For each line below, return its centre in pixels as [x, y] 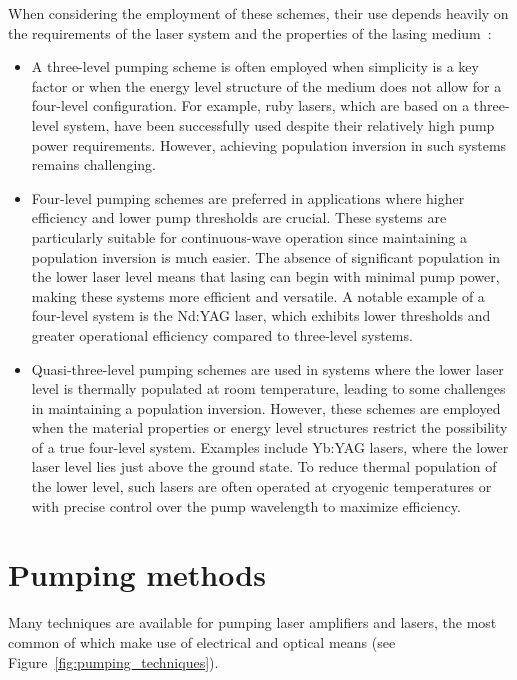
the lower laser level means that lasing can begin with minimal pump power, [265, 276]
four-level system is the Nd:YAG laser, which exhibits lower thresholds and [261, 315]
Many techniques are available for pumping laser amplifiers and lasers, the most [252, 622]
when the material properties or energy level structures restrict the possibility [269, 427]
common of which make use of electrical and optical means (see [202, 641]
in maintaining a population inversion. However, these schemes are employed [266, 407]
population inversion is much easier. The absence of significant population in [266, 256]
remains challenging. [93, 164]
